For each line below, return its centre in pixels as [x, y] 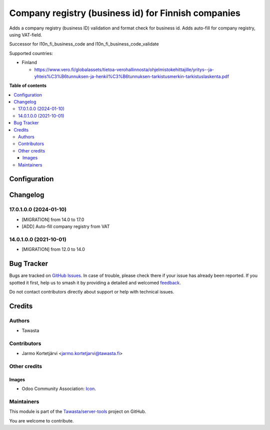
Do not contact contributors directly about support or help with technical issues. [92, 291]
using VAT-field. [26, 34]
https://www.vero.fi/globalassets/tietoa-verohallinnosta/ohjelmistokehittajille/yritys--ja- [124, 69]
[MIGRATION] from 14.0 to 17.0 [53, 219]
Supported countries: [31, 53]
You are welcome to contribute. [41, 420]
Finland [29, 62]
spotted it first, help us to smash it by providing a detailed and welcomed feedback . [95, 282]
